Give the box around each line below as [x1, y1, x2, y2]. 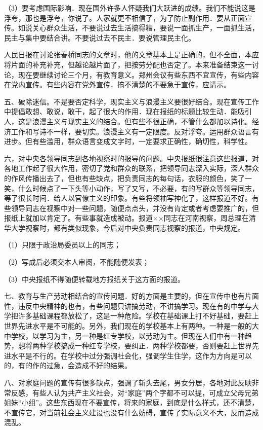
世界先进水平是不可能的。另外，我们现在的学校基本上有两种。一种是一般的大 [4, 320, 259, 331]
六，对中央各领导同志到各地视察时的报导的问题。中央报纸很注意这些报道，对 [4, 153, 259, 163]
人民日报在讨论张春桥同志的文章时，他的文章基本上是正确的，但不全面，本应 [4, 49, 259, 60]
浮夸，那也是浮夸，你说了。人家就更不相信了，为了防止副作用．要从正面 [4, 12, 245, 23]
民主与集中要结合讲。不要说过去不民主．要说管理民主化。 [4, 32, 195, 43]
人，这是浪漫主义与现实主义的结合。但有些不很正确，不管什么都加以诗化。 [4, 116, 252, 126]
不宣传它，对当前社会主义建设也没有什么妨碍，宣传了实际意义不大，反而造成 [4, 407, 259, 417]
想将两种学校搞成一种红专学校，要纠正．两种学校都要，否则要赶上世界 [18, 340, 252, 351]
